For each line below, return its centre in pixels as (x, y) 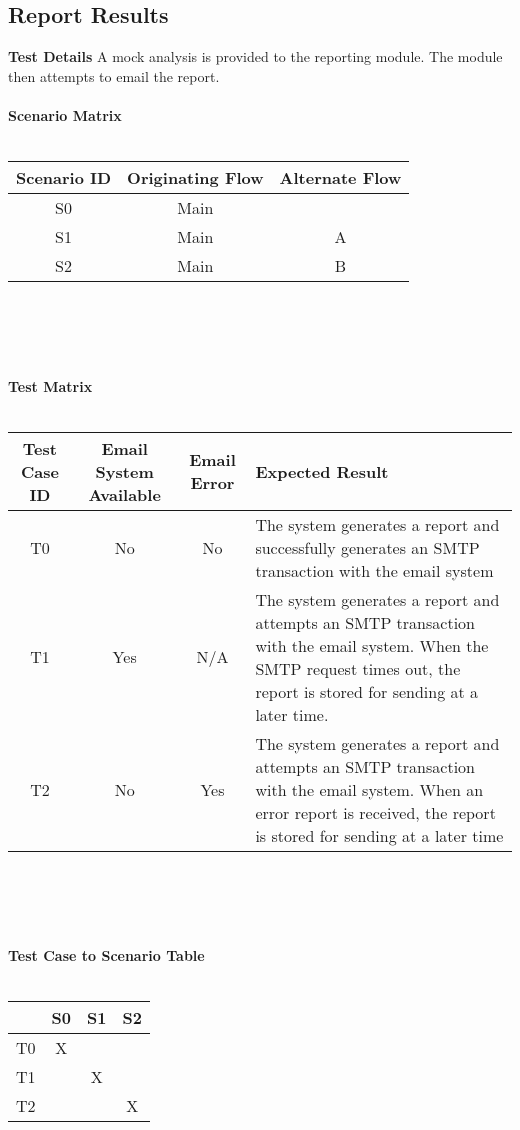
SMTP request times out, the (358, 668)
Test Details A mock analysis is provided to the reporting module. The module (255, 56)
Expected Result (322, 471)
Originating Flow (195, 178)
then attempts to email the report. (114, 75)
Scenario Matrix (65, 114)
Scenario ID (64, 178)
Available (124, 494)
